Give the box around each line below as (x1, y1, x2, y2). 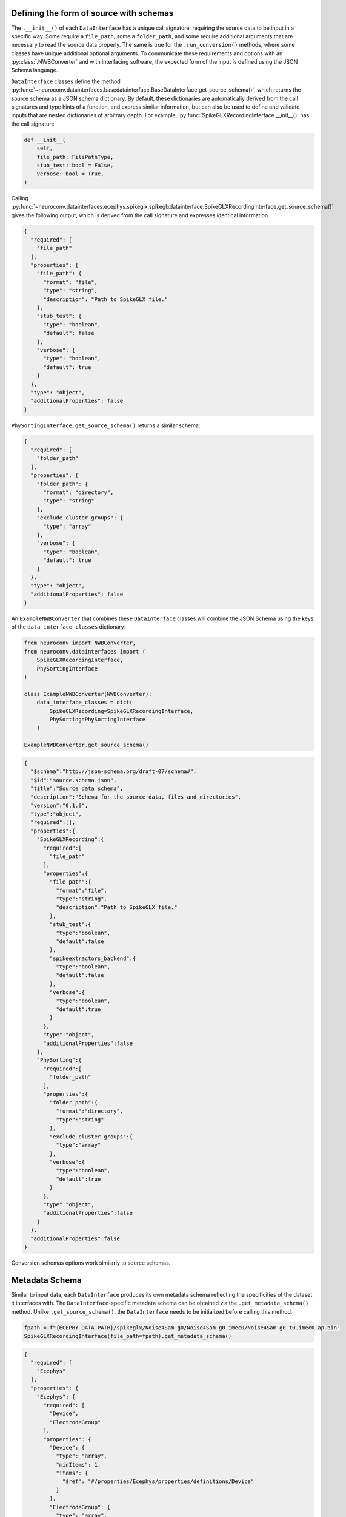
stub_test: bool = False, (36, 161, 114, 169)
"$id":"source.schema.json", (30, 777, 118, 783)
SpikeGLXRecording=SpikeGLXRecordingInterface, (49, 708, 194, 714)
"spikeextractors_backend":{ (49, 954, 136, 962)
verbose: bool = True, (36, 171, 104, 177)
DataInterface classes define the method (11, 78, 121, 85)
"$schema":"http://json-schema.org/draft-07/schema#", (30, 768, 197, 775)
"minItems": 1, (55, 1461, 101, 1468)
